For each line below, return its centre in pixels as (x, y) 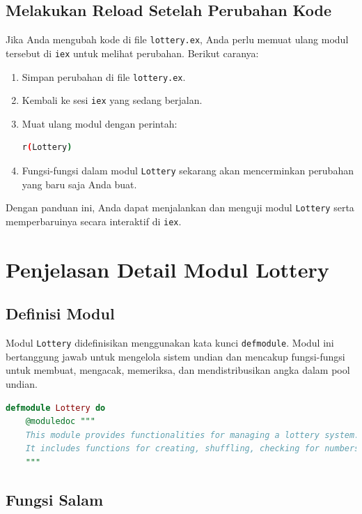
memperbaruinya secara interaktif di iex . (94, 221)
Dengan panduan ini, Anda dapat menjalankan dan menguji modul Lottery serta (180, 207)
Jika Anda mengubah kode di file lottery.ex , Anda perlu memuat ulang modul (177, 39)
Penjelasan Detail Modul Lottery (167, 269)
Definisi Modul (60, 313)
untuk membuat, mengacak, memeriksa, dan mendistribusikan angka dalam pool (178, 370)
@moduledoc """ (60, 422)
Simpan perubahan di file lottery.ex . (104, 76)
